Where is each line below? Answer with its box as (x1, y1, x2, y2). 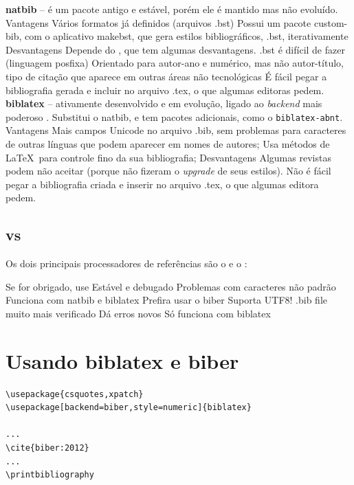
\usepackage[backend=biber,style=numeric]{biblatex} (5, 403, 252, 413)
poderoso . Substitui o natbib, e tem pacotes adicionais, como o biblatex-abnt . (5, 109, 343, 124)
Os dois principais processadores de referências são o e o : (5, 256, 247, 271)
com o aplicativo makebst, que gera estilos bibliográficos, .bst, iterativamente (25, 29, 349, 43)
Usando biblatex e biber (5, 346, 239, 374)
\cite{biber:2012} (5, 443, 89, 453)
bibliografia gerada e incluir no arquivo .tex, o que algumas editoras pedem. (5, 82, 324, 97)
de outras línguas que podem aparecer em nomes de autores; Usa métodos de (5, 137, 330, 150)
